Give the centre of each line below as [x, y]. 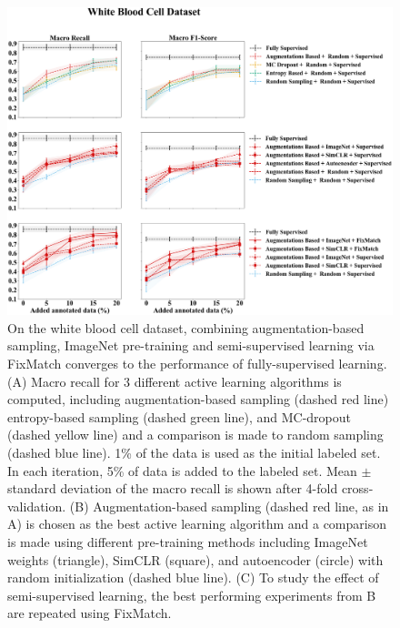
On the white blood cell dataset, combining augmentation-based [186, 327]
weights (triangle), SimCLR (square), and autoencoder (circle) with [195, 559]
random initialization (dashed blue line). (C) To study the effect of [193, 577]
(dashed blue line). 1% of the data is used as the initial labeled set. [194, 453]
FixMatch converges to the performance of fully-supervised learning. [197, 364]
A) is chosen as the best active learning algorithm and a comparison [197, 524]
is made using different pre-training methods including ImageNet [188, 542]
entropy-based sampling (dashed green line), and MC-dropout [179, 416]
